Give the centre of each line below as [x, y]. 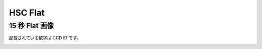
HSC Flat [27, 13]
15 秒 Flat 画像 [32, 26]
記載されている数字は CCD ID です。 [45, 38]
